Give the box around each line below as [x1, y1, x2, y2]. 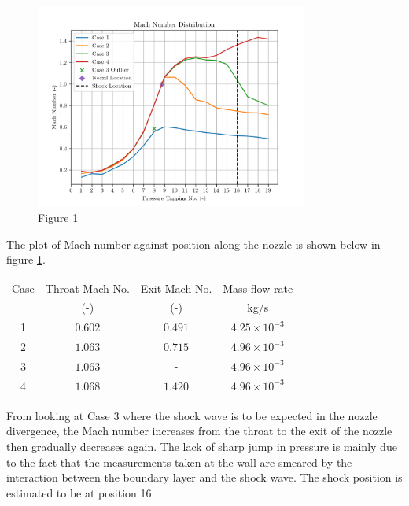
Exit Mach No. [140, 279, 212, 296]
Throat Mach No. [45, 279, 130, 296]
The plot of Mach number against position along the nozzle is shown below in [6, 235, 381, 252]
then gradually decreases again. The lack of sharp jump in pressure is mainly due [6, 438, 397, 455]
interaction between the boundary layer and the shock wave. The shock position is [6, 469, 403, 486]
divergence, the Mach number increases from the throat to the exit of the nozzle [6, 423, 392, 439]
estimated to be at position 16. [6, 484, 155, 500]
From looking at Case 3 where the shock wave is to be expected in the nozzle [6, 407, 378, 423]
